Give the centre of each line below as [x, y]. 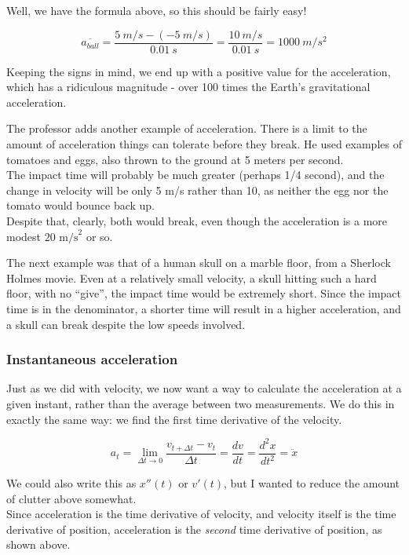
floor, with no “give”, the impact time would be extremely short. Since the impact [204, 293]
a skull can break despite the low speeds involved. [126, 324]
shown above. [38, 544]
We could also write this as [71, 483]
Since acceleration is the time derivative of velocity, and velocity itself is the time [201, 514]
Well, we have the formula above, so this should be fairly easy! [157, 10]
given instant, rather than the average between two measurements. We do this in [201, 403]
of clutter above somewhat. [71, 498]
